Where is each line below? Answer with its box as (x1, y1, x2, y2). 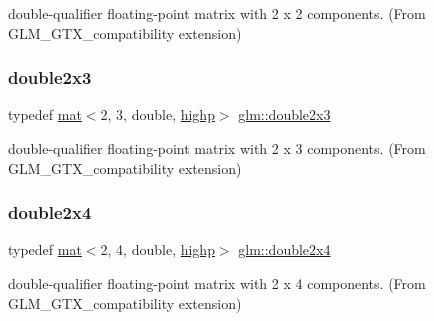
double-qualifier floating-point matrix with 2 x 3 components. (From (8, 138, 426, 158)
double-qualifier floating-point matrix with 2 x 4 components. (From (8, 273, 426, 293)
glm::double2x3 (238, 104, 331, 125)
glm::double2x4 (238, 239, 331, 260)
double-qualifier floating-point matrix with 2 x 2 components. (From (8, 3, 426, 23)
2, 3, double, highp (100, 104, 215, 125)
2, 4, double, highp (100, 239, 215, 260)
